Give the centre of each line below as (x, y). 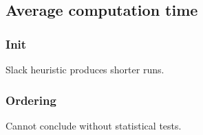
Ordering (31, 100)
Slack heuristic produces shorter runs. (85, 69)
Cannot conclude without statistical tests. (94, 125)
